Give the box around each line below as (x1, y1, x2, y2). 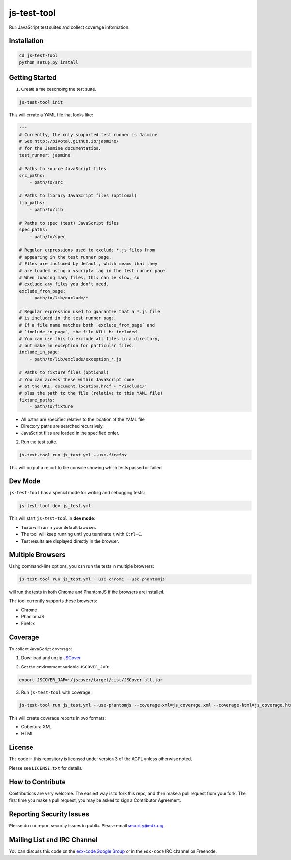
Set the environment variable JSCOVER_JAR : (21, 664, 110, 669)
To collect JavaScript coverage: (9, 646, 73, 651)
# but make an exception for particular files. (19, 343, 134, 348)
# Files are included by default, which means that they (19, 261, 158, 267)
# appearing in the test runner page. (19, 254, 112, 260)
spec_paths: (19, 227, 48, 233)
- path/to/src (29, 179, 63, 185)
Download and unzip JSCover (21, 655, 81, 661)
